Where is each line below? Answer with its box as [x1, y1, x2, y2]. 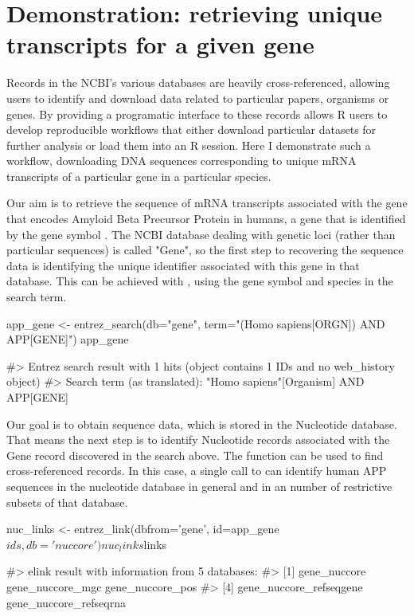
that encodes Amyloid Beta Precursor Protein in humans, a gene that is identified [6, 210, 406, 227]
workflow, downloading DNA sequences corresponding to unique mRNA [6, 152, 357, 169]
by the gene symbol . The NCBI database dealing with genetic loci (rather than [6, 226, 396, 242]
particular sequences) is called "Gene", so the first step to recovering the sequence [6, 241, 404, 258]
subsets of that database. [6, 493, 128, 510]
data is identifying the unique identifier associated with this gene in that [6, 257, 360, 273]
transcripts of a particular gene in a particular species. [6, 167, 271, 184]
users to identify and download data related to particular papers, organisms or [6, 89, 389, 106]
